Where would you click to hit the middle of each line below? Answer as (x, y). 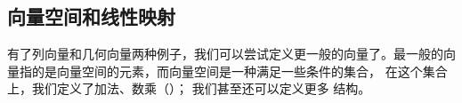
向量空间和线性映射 (91, 16)
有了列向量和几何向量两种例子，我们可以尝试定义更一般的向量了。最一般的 (225, 54)
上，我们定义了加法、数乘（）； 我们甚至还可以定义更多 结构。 (189, 88)
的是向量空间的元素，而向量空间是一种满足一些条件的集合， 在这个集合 (239, 71)
